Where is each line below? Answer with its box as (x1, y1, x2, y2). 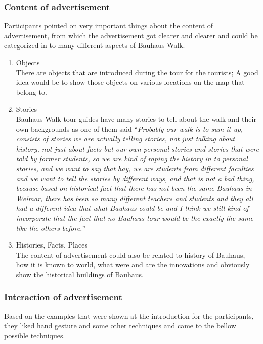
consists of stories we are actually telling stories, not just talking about (16, 133, 235, 144)
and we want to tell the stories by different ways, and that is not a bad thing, (16, 173, 254, 183)
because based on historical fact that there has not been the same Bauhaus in (16, 183, 252, 193)
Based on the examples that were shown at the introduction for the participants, (4, 310, 254, 321)
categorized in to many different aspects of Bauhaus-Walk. (4, 40, 185, 51)
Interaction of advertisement (4, 290, 122, 303)
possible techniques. (4, 330, 65, 340)
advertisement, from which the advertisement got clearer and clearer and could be (4, 30, 258, 40)
